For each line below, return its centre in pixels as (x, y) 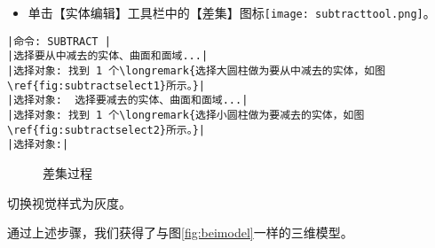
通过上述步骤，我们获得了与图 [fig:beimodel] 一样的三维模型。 (180, 232)
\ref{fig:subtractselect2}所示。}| (107, 130)
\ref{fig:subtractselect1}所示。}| (107, 85)
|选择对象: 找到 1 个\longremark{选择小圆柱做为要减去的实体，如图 (186, 115)
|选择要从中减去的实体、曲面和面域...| (108, 56)
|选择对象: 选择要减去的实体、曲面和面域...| (128, 101)
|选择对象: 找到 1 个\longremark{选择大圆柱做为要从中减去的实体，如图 (197, 70)
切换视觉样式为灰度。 (69, 202)
